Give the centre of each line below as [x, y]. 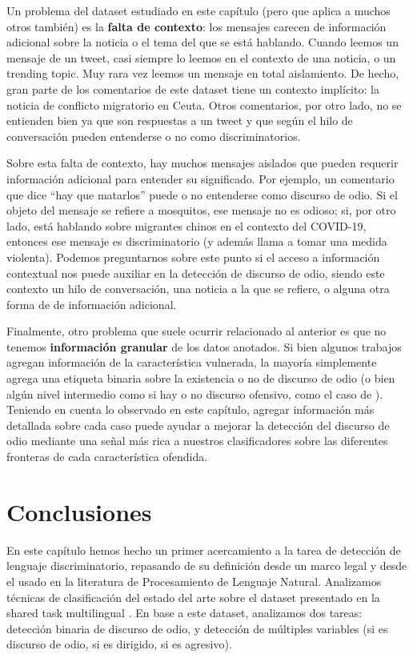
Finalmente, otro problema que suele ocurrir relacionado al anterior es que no [196, 331]
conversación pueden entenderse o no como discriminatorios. [154, 136]
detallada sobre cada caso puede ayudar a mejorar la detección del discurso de [198, 425]
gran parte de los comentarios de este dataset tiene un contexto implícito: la [193, 88]
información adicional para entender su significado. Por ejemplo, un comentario [200, 178]
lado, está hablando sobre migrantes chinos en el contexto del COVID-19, [186, 225]
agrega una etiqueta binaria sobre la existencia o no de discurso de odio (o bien [201, 378]
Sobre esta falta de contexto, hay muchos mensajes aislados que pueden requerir [202, 163]
